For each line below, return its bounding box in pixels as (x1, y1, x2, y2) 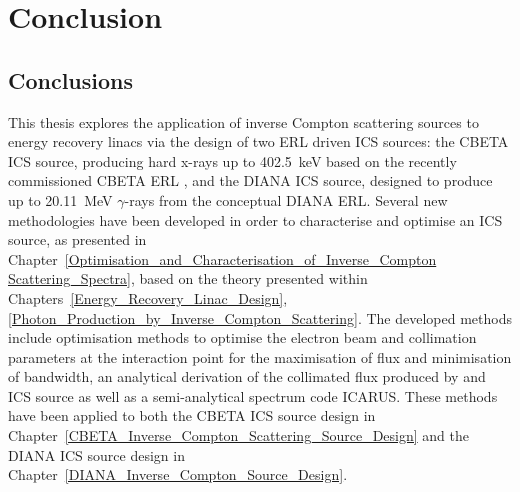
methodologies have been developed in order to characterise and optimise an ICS (8, 209, 503, 230)
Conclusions (8, 64, 134, 95)
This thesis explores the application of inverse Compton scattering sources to (8, 111, 479, 132)
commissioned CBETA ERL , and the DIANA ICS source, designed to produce (8, 170, 493, 191)
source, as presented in (8, 229, 147, 250)
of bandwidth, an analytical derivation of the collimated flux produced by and (8, 366, 486, 387)
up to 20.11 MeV (8, 189, 113, 210)
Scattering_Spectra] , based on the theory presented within (8, 268, 368, 289)
